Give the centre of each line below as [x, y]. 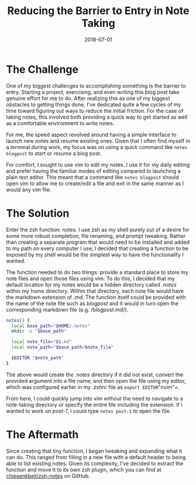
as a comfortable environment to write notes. [60, 123]
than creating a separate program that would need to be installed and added [98, 242]
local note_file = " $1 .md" [42, 342]
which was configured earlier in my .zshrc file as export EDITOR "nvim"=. [93, 387]
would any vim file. [29, 190]
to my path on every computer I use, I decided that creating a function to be [97, 248]
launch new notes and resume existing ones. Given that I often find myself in [98, 141]
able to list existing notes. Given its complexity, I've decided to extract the [95, 463]
